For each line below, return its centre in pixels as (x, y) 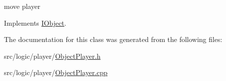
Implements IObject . (35, 22)
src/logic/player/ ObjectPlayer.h (52, 56)
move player (22, 6)
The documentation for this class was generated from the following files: (113, 39)
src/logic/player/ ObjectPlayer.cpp (56, 72)
